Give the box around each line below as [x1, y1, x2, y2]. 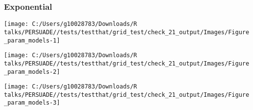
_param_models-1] [4, 37, 60, 44]
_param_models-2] [4, 68, 60, 75]
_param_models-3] [4, 99, 60, 107]
